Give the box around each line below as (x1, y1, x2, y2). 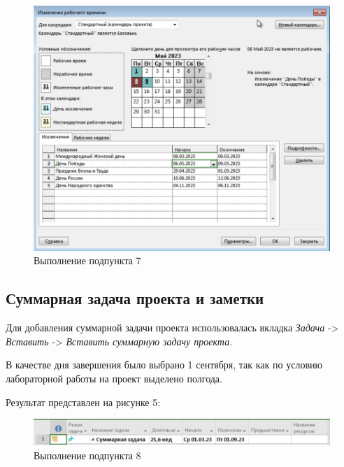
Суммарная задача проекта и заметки (6, 287, 264, 309)
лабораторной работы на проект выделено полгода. (6, 371, 222, 386)
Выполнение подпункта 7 (34, 253, 141, 268)
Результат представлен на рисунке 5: (6, 394, 161, 409)
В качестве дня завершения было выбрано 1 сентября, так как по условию (6, 357, 322, 372)
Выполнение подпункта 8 (34, 447, 141, 462)
